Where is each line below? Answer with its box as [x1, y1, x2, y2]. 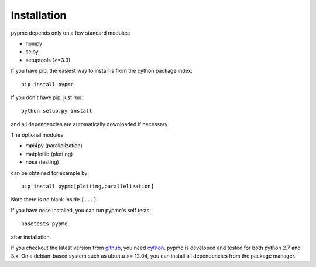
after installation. [11, 234, 51, 241]
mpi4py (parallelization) [25, 142, 83, 149]
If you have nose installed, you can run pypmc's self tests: [11, 207, 152, 214]
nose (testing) [25, 158, 60, 165]
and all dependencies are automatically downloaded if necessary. [11, 120, 169, 127]
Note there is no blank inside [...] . [11, 196, 98, 203]
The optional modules [11, 131, 64, 138]
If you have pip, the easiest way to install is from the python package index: [11, 67, 193, 75]
